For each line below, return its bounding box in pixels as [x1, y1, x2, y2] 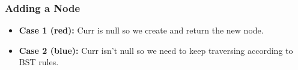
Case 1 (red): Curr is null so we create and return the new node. [19, 24, 264, 36]
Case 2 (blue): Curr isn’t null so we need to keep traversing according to [19, 44, 293, 56]
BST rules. [19, 56, 59, 68]
